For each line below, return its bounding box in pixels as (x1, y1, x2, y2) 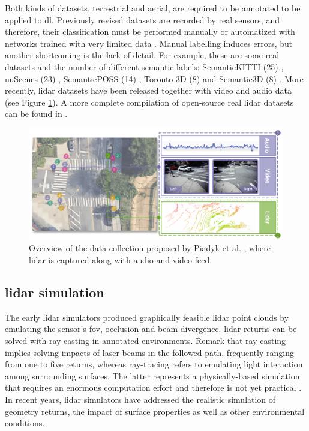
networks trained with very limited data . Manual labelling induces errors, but (5, 37, 293, 49)
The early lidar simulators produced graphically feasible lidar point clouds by (5, 311, 289, 323)
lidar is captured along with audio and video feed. (29, 254, 212, 266)
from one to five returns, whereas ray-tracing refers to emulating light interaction (5, 358, 303, 370)
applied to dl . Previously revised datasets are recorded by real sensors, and (5, 13, 280, 26)
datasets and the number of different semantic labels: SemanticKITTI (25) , (5, 60, 284, 73)
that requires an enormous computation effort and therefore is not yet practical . (5, 381, 302, 394)
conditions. (5, 417, 45, 429)
